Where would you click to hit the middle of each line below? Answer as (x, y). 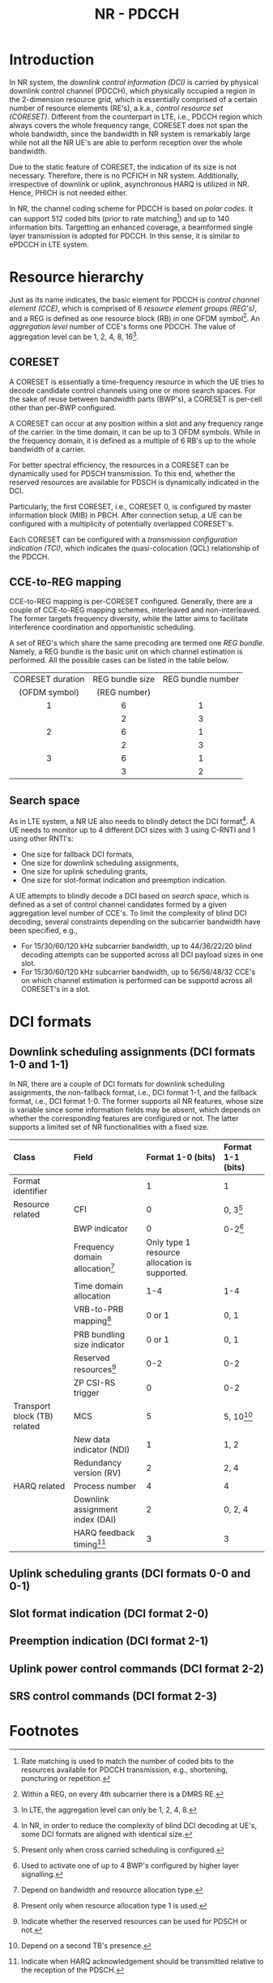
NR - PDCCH (137, 14)
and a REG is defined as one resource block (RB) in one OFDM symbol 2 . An (134, 317)
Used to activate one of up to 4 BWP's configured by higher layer (130, 1865)
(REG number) (124, 693)
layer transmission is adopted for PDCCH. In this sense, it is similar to (124, 235)
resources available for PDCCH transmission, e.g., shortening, (124, 1770)
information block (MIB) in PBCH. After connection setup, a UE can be (126, 515)
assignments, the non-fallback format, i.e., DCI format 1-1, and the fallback (133, 1092)
